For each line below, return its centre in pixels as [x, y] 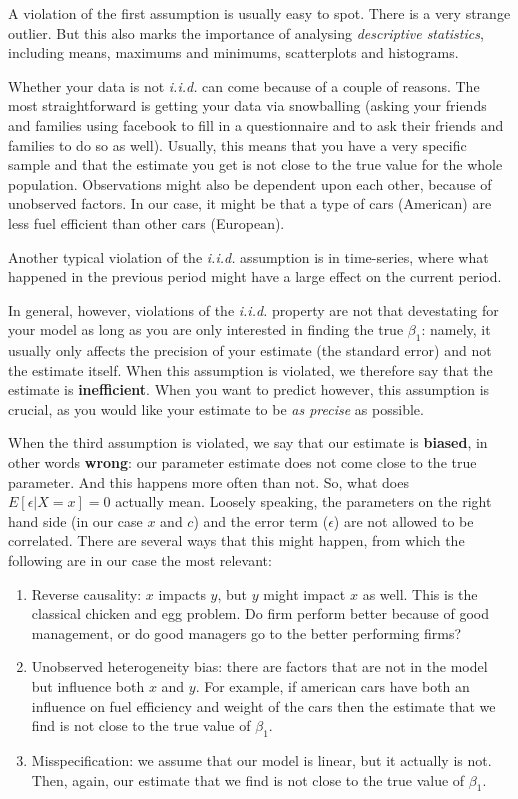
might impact [304, 593]
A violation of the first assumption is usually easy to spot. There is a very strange [259, 13]
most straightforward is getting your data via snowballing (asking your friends [247, 105]
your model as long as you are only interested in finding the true [206, 329]
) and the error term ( [261, 520]
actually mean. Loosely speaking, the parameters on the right [303, 501]
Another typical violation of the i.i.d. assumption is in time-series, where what [248, 256]
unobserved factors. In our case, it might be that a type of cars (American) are [250, 203]
